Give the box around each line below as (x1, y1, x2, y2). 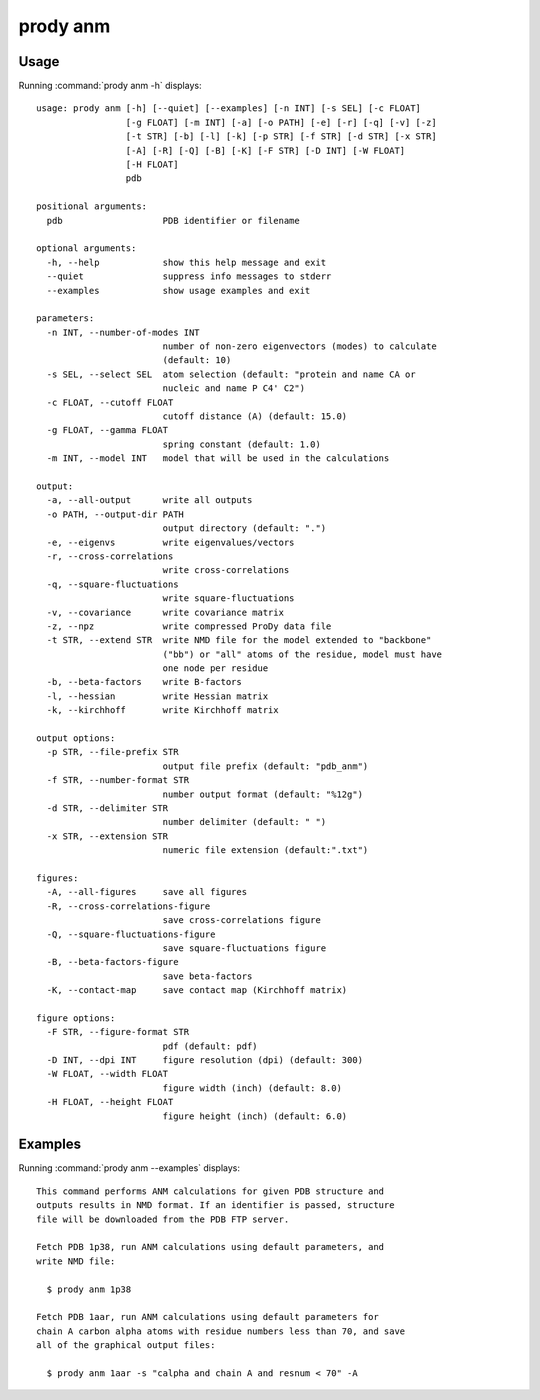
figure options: (36, 1012, 116, 1024)
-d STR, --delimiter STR (46, 802, 169, 814)
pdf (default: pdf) (162, 1040, 259, 1052)
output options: (36, 733, 116, 744)
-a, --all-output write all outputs (46, 495, 253, 506)
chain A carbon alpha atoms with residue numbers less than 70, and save (36, 1325, 406, 1337)
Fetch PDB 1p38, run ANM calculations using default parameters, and (36, 1241, 385, 1253)
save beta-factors (162, 970, 253, 982)
